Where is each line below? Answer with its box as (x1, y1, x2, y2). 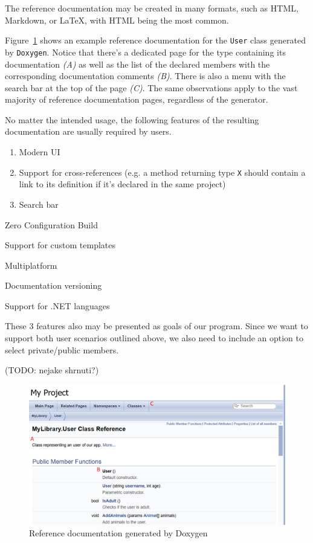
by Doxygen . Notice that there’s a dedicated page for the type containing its (5, 45, 286, 58)
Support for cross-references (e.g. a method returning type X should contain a (19, 165, 306, 178)
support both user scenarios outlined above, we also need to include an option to (5, 332, 304, 344)
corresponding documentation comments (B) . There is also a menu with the (5, 69, 286, 82)
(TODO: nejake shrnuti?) (5, 364, 99, 376)
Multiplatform (5, 259, 57, 271)
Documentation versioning (5, 279, 102, 292)
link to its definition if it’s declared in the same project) (19, 178, 226, 190)
